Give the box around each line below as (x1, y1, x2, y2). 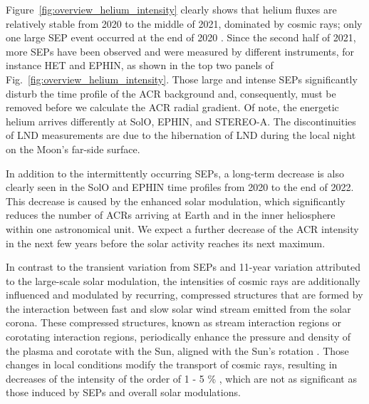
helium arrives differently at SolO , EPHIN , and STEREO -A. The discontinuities (6, 113, 356, 128)
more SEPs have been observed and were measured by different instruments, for (6, 43, 355, 58)
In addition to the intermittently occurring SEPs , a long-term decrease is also (6, 165, 344, 180)
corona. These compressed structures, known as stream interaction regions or (6, 315, 342, 330)
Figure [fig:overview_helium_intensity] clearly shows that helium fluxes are (6, 2, 337, 16)
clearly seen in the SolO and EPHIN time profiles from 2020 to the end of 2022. (6, 180, 354, 195)
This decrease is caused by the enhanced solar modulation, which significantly (6, 193, 345, 208)
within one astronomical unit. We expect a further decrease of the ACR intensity (6, 221, 359, 236)
